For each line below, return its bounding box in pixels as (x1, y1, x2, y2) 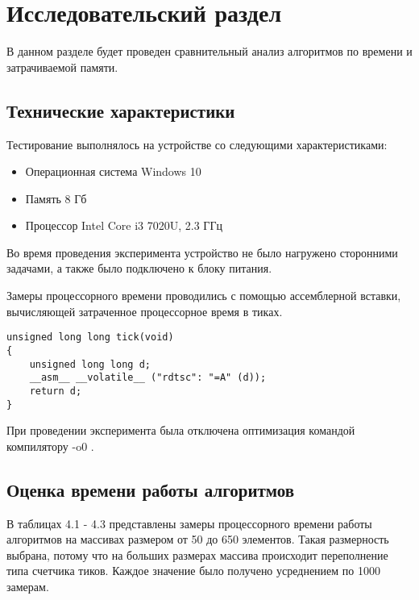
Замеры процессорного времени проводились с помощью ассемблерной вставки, (6, 287, 401, 304)
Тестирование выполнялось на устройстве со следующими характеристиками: (6, 135, 388, 152)
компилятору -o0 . (6, 437, 94, 454)
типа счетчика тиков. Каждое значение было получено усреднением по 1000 (6, 562, 380, 579)
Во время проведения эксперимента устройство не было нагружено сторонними (6, 244, 398, 260)
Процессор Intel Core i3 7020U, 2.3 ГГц (25, 217, 223, 234)
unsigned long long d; (29, 358, 151, 370)
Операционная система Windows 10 (25, 163, 201, 180)
